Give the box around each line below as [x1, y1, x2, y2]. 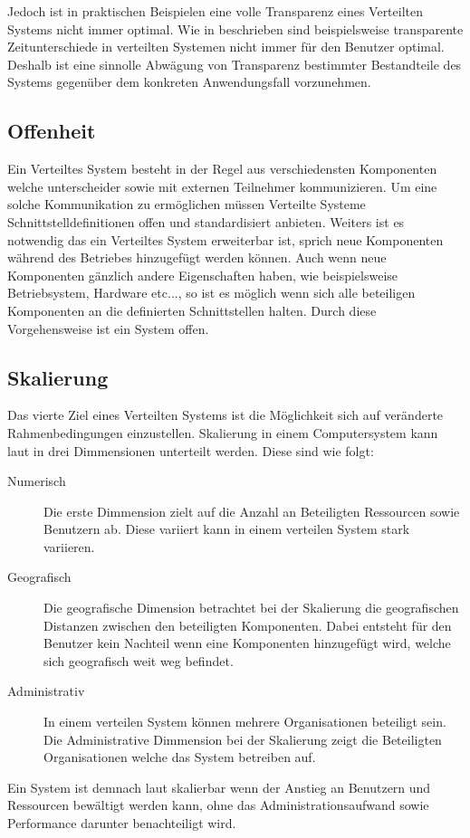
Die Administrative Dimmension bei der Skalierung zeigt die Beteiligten [43, 729, 442, 748]
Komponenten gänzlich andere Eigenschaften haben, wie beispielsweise [7, 265, 398, 284]
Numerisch [7, 471, 66, 490]
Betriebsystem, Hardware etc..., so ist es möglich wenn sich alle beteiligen [7, 283, 416, 302]
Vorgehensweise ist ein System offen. [7, 319, 209, 338]
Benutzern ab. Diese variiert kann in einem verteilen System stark [43, 519, 410, 538]
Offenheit [7, 117, 96, 145]
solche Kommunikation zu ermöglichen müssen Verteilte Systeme [7, 195, 366, 214]
